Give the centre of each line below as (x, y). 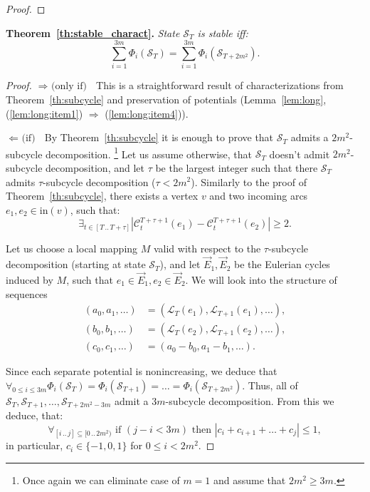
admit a (132, 400)
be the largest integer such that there (237, 167)
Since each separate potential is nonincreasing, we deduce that (142, 371)
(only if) (69, 87)
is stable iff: (223, 32)
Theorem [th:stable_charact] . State (93, 32)
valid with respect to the (207, 248)
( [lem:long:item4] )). (147, 113)
